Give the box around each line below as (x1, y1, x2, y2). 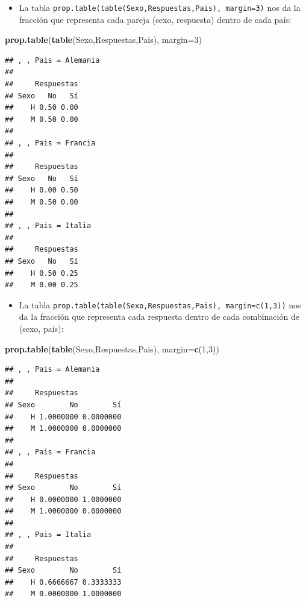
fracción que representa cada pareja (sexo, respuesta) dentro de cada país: (19, 13, 292, 25)
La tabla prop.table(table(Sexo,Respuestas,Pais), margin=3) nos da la (19, 1, 301, 13)
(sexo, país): (19, 322, 64, 334)
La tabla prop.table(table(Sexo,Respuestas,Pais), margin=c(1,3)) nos (19, 298, 301, 311)
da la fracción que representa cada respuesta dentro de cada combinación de (19, 310, 299, 323)
